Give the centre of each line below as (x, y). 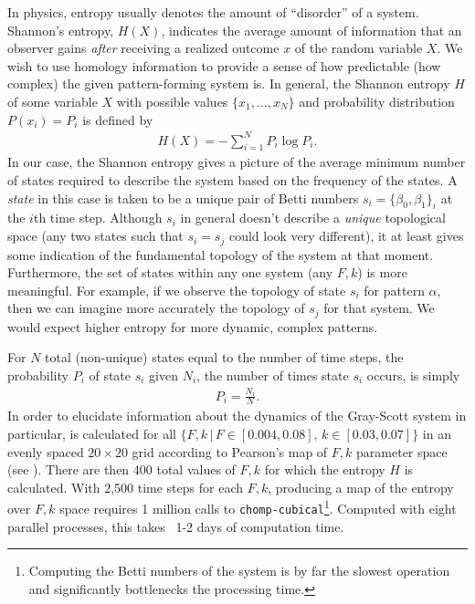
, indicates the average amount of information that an (311, 30)
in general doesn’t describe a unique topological (313, 218)
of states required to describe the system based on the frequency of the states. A (232, 180)
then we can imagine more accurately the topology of (156, 308)
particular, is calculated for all (92, 433)
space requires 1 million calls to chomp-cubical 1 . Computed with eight (258, 507)
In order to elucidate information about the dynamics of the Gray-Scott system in (237, 416)
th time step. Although (98, 218)
